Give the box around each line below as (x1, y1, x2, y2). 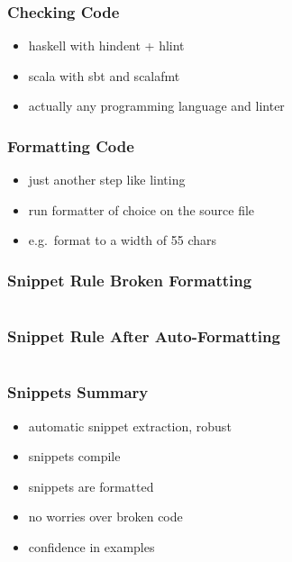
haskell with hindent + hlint (28, 36, 185, 55)
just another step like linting (28, 170, 186, 189)
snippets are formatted (28, 476, 154, 495)
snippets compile (28, 447, 121, 466)
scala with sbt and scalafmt (28, 66, 180, 85)
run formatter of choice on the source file (28, 200, 255, 219)
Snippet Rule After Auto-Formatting (7, 325, 280, 348)
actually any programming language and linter (28, 96, 285, 115)
